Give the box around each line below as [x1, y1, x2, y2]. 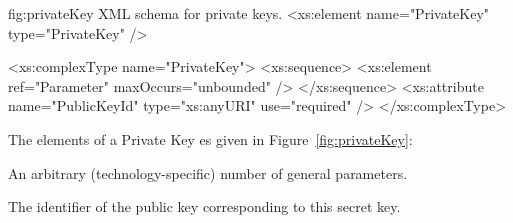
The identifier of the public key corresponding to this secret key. [8, 196, 401, 217]
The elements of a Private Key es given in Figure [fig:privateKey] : [8, 128, 413, 149]
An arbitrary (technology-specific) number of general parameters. [8, 162, 408, 183]
